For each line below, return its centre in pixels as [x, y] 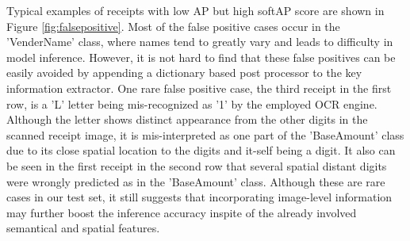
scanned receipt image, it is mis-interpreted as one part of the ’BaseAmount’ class [205, 134]
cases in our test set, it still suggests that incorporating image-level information [199, 197]
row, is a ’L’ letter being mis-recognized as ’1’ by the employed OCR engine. [192, 103]
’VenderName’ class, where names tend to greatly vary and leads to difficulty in [200, 42]
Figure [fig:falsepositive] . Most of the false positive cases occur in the [173, 26]
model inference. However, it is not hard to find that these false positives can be [201, 57]
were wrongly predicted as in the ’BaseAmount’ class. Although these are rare [196, 181]
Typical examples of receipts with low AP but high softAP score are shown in [195, 10]
